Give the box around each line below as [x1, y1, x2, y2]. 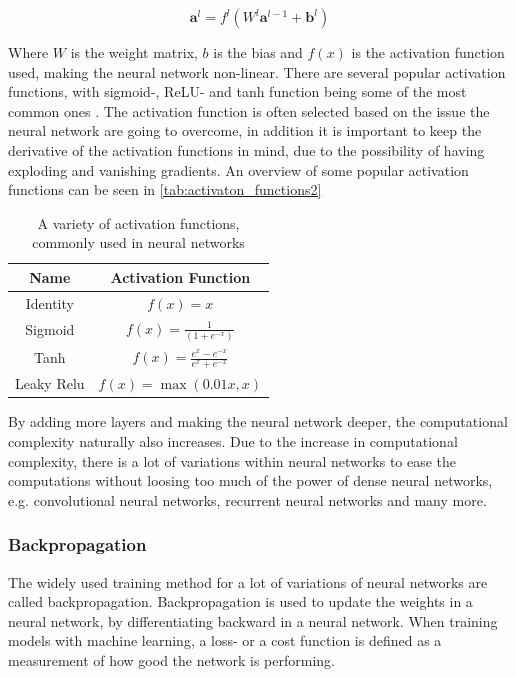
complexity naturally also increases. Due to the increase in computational [8, 430, 458, 451]
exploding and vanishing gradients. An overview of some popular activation [8, 159, 469, 180]
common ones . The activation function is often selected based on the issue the [8, 100, 490, 121]
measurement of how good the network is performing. [8, 649, 335, 670]
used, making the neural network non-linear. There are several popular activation [8, 61, 506, 82]
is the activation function [351, 42, 505, 62]
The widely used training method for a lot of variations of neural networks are [8, 571, 488, 592]
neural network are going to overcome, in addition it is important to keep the [8, 120, 482, 141]
